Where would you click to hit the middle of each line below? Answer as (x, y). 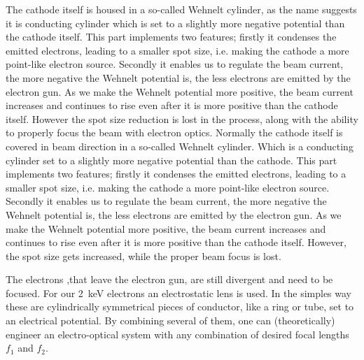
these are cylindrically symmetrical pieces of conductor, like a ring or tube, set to (180, 307)
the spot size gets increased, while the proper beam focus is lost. (143, 255)
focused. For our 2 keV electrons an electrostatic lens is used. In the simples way (179, 293)
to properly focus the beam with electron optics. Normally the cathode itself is (174, 132)
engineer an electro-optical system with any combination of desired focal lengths (177, 334)
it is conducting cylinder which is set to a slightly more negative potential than (175, 23)
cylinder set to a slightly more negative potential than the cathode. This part (171, 160)
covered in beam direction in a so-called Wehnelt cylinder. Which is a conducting (180, 146)
